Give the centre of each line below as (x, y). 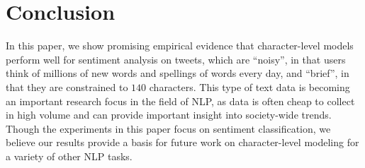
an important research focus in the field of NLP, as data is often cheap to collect (180, 101)
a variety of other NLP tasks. (69, 156)
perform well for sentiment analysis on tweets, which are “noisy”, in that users (176, 59)
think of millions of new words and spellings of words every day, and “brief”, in (178, 73)
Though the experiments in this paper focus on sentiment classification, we (168, 128)
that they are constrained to (67, 86)
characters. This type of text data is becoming (249, 86)
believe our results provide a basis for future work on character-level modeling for (182, 142)
